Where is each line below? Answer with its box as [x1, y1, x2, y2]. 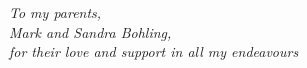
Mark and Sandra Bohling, [9, 21, 172, 42]
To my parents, [9, 2, 102, 23]
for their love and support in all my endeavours [9, 41, 299, 62]
